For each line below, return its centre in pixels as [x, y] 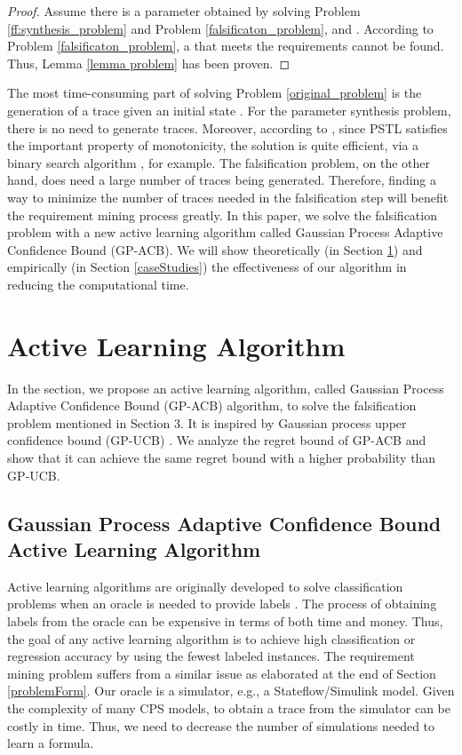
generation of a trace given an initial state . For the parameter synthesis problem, [229, 110]
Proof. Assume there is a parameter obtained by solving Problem [184, 11]
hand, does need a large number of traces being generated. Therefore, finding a [222, 180]
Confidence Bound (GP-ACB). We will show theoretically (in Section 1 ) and [215, 249]
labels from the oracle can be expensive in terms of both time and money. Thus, [225, 620]
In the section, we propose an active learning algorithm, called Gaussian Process [226, 388]
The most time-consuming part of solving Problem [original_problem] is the [215, 93]
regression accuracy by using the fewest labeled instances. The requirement [211, 656]
